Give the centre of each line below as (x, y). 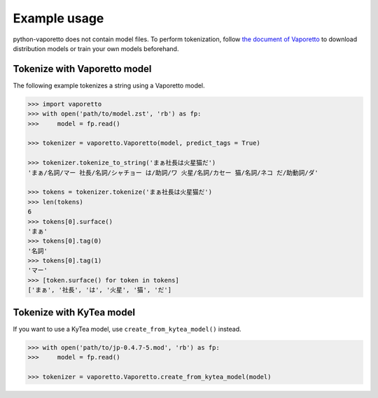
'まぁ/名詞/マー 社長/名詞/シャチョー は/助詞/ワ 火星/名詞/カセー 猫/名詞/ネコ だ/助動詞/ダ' (173, 172)
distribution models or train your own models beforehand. (96, 48)
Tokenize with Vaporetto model (82, 69)
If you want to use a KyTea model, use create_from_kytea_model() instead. (127, 329)
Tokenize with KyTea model (74, 312)
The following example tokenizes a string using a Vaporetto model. (109, 85)
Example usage (58, 18)
